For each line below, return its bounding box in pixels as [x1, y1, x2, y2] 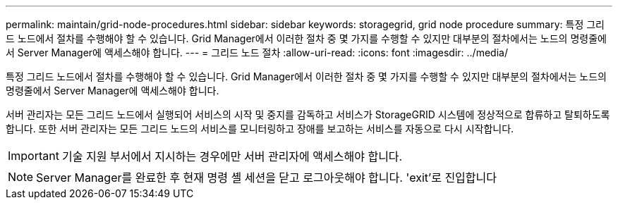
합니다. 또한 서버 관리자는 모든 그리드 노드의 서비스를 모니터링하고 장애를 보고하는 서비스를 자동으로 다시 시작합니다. [6, 123, 514, 135]
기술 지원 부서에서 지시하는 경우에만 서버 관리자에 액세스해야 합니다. [61, 149, 403, 163]
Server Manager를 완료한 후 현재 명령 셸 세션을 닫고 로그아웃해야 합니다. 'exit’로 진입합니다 [36, 170, 497, 185]
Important [8, 149, 59, 163]
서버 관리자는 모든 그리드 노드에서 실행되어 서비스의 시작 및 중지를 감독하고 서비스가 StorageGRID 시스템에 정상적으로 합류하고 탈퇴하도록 [6, 108, 610, 120]
